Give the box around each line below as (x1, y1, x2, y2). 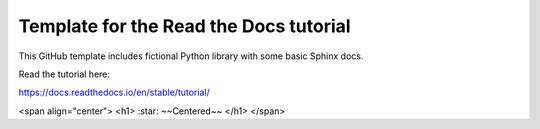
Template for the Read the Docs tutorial (18, 15, 351, 37)
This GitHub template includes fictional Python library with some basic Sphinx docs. (18, 50, 364, 62)
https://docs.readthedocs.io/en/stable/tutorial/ (18, 86, 210, 99)
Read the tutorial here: (18, 68, 110, 80)
